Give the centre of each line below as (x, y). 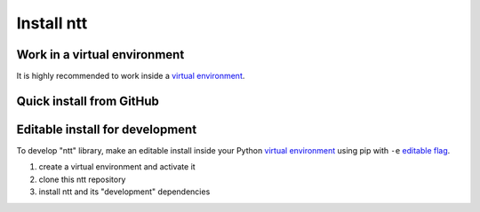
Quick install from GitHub (88, 101)
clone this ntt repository (82, 179)
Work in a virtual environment (100, 55)
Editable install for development (107, 129)
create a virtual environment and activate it (117, 167)
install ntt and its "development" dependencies (124, 192)
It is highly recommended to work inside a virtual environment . (131, 76)
